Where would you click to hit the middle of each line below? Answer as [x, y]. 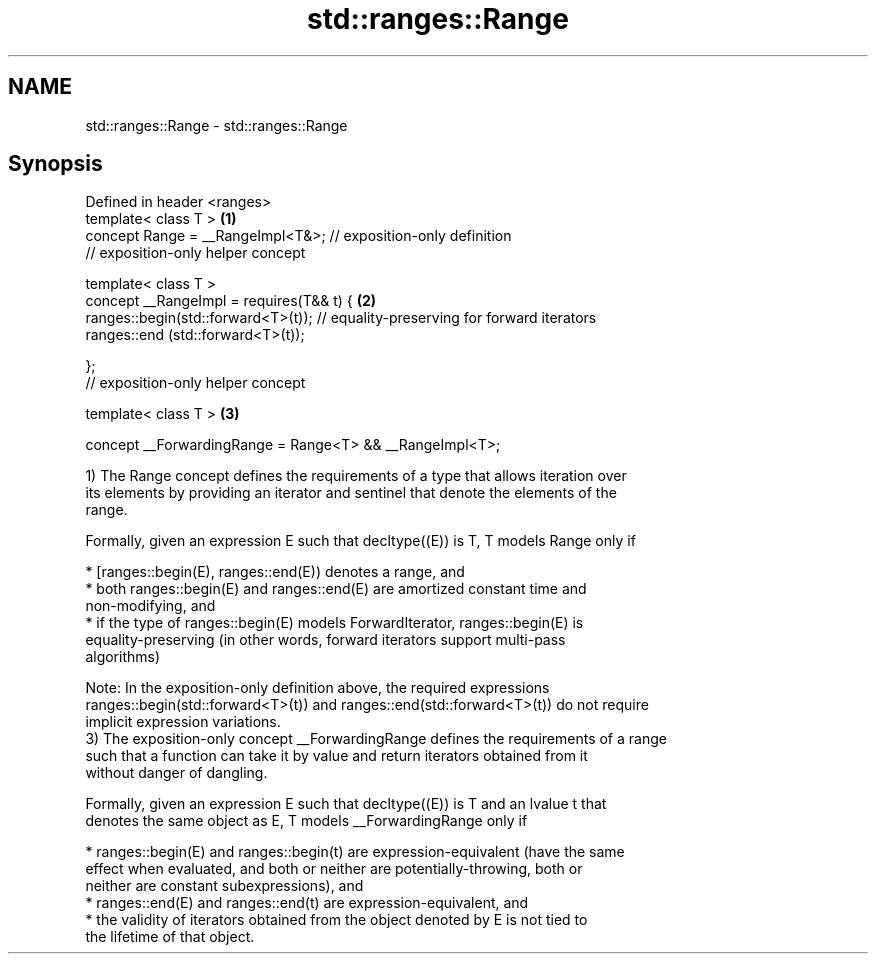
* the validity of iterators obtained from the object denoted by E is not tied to [336, 920]
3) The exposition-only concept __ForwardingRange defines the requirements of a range [376, 739]
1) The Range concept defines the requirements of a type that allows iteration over [356, 476]
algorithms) [123, 657]
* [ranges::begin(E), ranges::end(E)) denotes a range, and [275, 572]
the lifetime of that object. [170, 937]
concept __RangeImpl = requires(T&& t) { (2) [231, 301]
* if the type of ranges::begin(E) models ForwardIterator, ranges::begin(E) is [334, 623]
